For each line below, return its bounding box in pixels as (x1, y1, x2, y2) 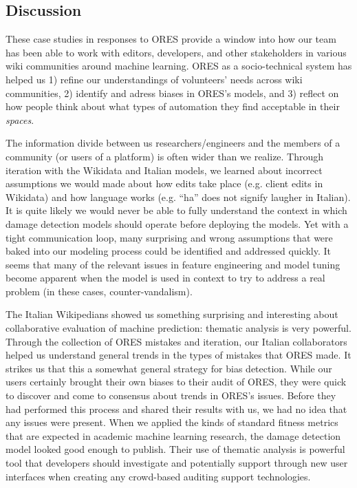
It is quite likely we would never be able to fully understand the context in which (6, 203, 347, 218)
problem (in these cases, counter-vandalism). (6, 284, 193, 298)
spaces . (6, 112, 34, 127)
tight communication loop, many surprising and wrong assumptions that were (6, 230, 333, 244)
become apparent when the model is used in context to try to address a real (6, 270, 325, 285)
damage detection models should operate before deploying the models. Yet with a (6, 216, 349, 231)
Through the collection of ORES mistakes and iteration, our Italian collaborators (6, 334, 347, 348)
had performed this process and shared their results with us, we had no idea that (6, 401, 347, 416)
